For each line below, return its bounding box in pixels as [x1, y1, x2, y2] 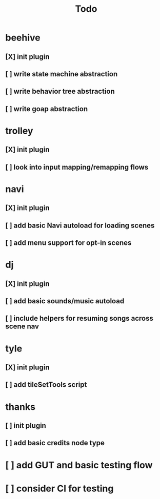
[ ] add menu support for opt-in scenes [5, 239, 132, 247]
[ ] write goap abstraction [5, 105, 88, 113]
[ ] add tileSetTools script [5, 380, 87, 389]
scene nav [5, 322, 39, 331]
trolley [5, 125, 33, 136]
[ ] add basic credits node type [5, 439, 105, 447]
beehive [5, 32, 41, 44]
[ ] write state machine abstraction [5, 70, 118, 78]
